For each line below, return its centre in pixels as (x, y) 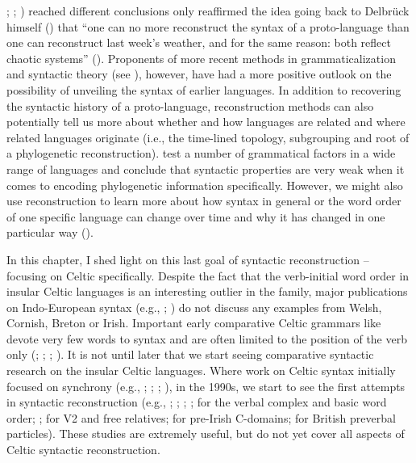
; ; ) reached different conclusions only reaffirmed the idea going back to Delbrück (208, 11)
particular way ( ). (50, 232)
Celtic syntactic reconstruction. (83, 450)
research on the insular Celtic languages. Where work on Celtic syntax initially (201, 370)
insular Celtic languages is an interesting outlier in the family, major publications (207, 291)
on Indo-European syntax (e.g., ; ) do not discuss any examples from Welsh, (194, 307)
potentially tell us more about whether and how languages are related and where (206, 122)
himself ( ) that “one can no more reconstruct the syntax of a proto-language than (208, 26)
